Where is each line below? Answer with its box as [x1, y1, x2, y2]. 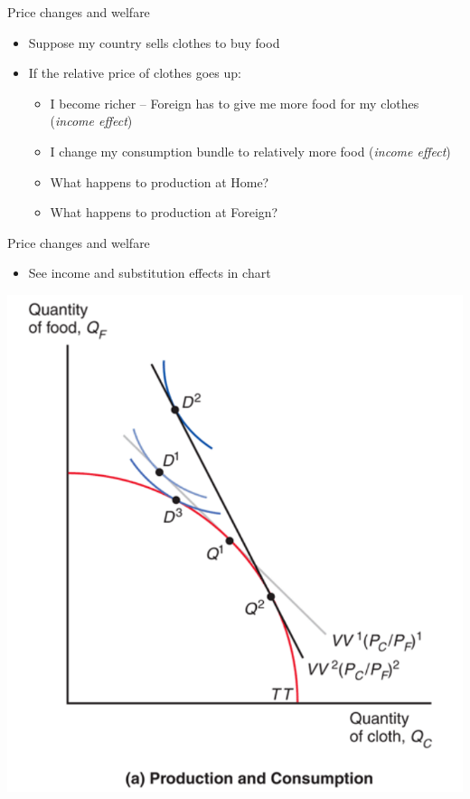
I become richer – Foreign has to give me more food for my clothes [50, 93, 419, 112]
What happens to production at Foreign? [50, 203, 278, 222]
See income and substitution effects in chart [28, 263, 271, 282]
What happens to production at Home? [50, 172, 269, 191]
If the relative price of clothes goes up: [28, 63, 241, 82]
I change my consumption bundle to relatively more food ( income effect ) [50, 141, 451, 160]
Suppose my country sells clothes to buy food [28, 33, 280, 52]
